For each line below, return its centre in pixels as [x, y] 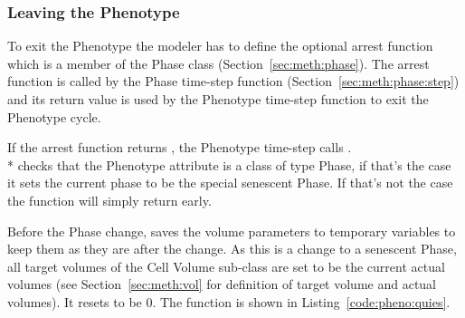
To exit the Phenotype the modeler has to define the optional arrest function [220, 46]
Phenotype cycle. [54, 116]
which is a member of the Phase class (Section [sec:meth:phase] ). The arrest [218, 63]
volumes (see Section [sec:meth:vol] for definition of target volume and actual [222, 284]
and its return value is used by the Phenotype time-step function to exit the [218, 99]
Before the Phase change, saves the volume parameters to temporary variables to [232, 231]
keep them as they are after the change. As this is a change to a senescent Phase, [232, 249]
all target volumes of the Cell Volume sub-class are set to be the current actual [226, 266]
